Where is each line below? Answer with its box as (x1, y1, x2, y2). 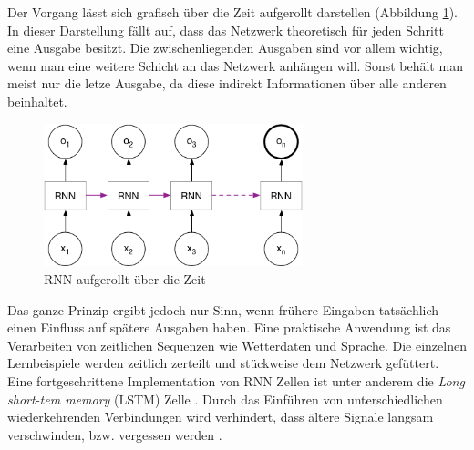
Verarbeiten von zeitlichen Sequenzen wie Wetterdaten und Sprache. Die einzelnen (7, 335, 467, 354)
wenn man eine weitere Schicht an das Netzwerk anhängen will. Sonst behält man (7, 56, 463, 75)
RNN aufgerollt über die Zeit (44, 270, 206, 288)
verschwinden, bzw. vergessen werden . (7, 424, 222, 444)
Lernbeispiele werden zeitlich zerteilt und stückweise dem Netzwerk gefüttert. (7, 353, 439, 373)
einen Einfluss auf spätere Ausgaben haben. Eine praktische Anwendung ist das (7, 318, 451, 337)
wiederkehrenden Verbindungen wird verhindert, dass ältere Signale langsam (7, 407, 434, 426)
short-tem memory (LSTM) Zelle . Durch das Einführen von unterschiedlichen (7, 389, 443, 408)
